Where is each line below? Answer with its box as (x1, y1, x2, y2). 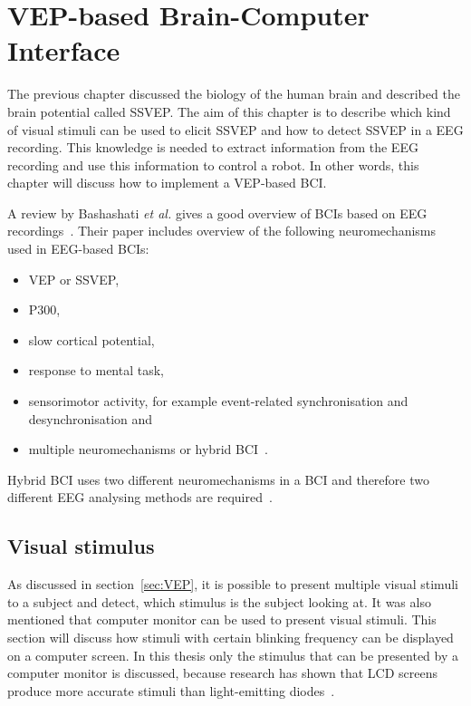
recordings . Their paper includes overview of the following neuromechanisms (7, 221, 437, 240)
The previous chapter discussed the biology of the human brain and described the (7, 84, 460, 103)
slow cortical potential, (28, 330, 155, 349)
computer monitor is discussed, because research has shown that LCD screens (7, 663, 437, 682)
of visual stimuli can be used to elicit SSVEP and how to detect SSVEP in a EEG (7, 120, 464, 139)
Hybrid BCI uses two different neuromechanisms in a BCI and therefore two (7, 469, 429, 488)
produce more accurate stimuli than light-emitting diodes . (7, 681, 335, 700)
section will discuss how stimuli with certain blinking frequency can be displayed (7, 627, 454, 646)
